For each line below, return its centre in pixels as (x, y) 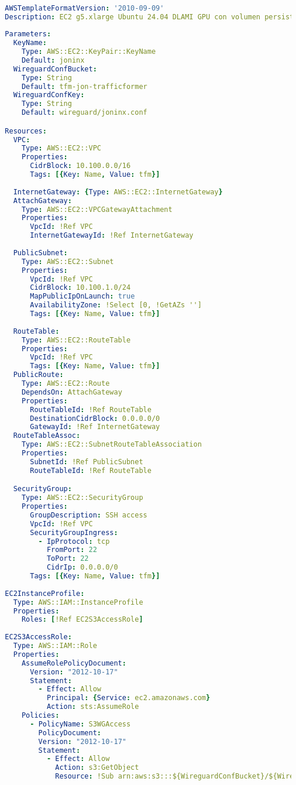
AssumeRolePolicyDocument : (74, 663)
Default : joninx (53, 60)
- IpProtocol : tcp (74, 541)
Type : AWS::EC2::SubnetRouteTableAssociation (111, 445)
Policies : (40, 716)
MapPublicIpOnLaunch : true (82, 296)
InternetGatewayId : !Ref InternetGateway (112, 236)
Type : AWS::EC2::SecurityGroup (82, 498)
